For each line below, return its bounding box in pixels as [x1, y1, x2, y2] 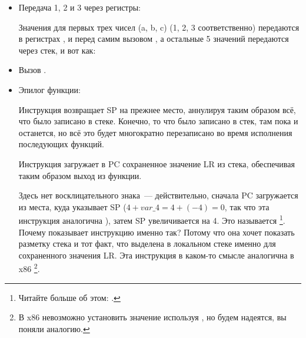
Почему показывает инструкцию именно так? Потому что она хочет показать [18, 226, 295, 238]
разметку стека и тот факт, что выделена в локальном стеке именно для [18, 237, 276, 250]
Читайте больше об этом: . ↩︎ [18, 291, 121, 303]
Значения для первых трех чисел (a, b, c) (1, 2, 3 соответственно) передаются [18, 21, 300, 33]
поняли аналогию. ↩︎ [18, 322, 90, 334]
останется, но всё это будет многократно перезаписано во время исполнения [18, 126, 292, 138]
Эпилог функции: [18, 83, 81, 95]
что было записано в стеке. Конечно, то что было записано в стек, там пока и [18, 115, 298, 127]
